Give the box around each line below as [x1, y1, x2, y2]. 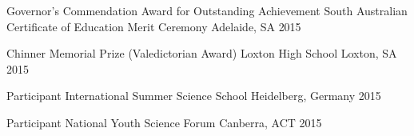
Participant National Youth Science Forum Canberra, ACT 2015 [6, 114, 322, 130]
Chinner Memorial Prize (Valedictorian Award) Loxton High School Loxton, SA [6, 45, 397, 62]
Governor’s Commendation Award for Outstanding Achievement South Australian [6, 2, 408, 18]
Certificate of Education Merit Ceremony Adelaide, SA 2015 [6, 18, 301, 34]
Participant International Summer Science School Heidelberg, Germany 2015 [6, 87, 381, 104]
